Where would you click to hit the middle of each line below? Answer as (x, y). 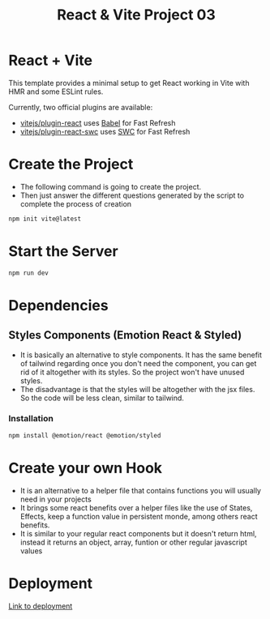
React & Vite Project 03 (136, 15)
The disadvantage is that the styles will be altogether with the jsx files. (137, 389)
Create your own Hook (86, 468)
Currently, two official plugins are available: (81, 107)
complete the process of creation (76, 203)
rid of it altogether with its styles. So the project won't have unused (132, 372)
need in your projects (56, 499)
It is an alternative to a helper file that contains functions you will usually (141, 490)
